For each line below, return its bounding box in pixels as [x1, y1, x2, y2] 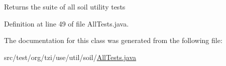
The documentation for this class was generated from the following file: [4, 35, 222, 45]
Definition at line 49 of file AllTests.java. [4, 18, 129, 28]
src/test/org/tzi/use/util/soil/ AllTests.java [4, 51, 137, 62]
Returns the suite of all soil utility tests [4, 1, 126, 11]
